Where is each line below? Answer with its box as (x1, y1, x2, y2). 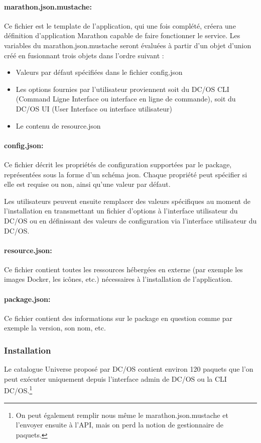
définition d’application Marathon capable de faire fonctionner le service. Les (4, 30, 240, 41)
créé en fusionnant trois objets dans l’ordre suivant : (4, 50, 164, 60)
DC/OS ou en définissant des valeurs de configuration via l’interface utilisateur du (4, 215, 257, 226)
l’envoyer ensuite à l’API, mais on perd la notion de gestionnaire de (16, 419, 223, 430)
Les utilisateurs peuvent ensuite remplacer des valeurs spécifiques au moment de (4, 195, 250, 206)
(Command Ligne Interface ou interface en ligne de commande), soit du (16, 93, 236, 104)
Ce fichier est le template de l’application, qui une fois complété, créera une (4, 20, 236, 31)
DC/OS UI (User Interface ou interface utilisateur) (16, 103, 173, 114)
